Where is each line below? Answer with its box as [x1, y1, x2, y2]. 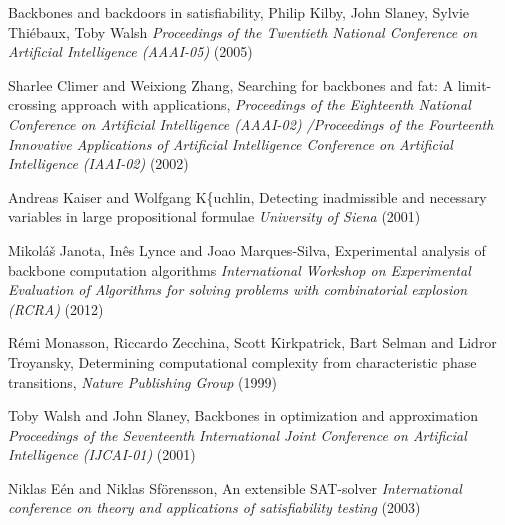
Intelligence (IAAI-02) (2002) [8, 153, 189, 174]
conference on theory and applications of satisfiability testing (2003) [8, 497, 421, 518]
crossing [8, 94, 57, 115]
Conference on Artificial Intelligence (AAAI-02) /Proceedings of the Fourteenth [8, 113, 494, 134]
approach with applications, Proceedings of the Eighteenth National [61, 94, 471, 115]
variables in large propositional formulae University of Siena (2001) [8, 206, 421, 227]
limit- [457, 74, 492, 95]
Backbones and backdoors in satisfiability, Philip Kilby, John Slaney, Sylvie [8, 2, 470, 22]
